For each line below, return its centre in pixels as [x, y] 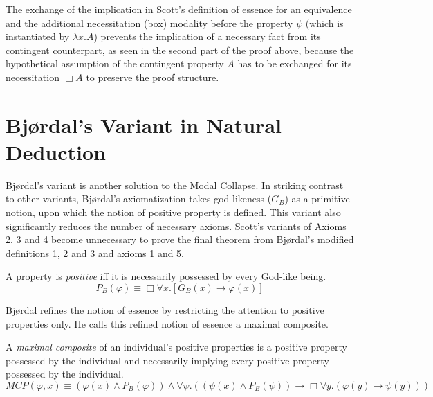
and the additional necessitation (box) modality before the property [149, 23]
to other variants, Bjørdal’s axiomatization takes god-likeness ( [139, 198]
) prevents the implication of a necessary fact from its [207, 36]
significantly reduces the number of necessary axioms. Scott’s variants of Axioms [176, 226]
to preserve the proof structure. [153, 77]
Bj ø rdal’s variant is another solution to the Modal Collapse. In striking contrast [175, 185]
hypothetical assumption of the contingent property [115, 63]
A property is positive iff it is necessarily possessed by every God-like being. [166, 276]
